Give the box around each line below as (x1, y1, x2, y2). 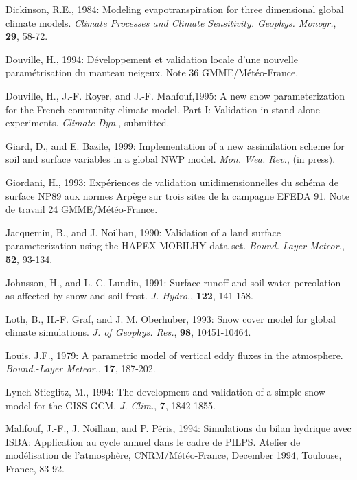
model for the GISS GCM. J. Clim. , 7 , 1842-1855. (5, 398, 216, 412)
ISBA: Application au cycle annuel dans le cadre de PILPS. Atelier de (5, 434, 301, 448)
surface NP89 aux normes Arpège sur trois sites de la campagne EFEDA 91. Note (5, 188, 349, 203)
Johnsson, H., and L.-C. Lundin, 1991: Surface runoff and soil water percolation (5, 275, 341, 289)
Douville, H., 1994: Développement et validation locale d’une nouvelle (5, 52, 298, 66)
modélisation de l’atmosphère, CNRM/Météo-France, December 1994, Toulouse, (5, 448, 342, 462)
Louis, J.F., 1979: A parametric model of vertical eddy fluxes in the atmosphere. (5, 347, 343, 362)
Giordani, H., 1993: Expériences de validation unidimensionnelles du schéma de (5, 174, 338, 189)
